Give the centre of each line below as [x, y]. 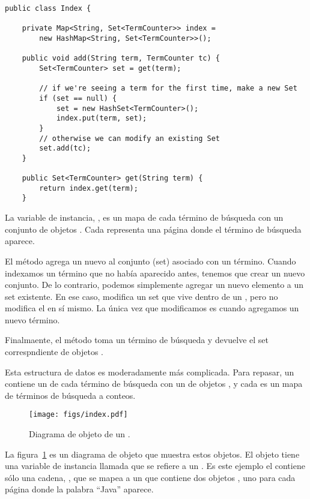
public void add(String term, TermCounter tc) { [121, 58]
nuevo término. [32, 319]
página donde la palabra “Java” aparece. [79, 489]
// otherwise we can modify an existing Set [129, 138]
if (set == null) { [78, 98]
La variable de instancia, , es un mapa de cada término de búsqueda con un [144, 217]
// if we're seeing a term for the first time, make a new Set [168, 88]
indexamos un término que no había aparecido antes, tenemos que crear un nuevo [155, 273]
